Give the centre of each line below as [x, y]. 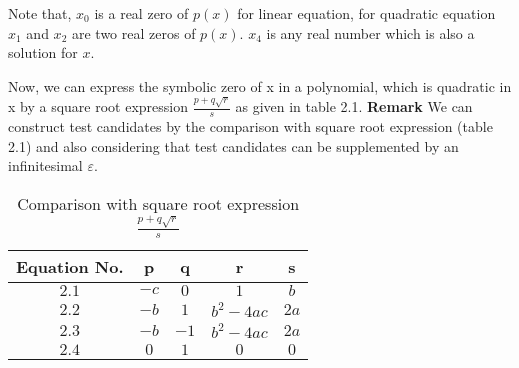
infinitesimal [45, 165]
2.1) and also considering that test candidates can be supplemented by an [233, 145]
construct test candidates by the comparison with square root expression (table [250, 125]
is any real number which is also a [370, 32]
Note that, [40, 13]
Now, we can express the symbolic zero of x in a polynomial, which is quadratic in [260, 85]
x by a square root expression [98, 106]
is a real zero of [141, 13]
